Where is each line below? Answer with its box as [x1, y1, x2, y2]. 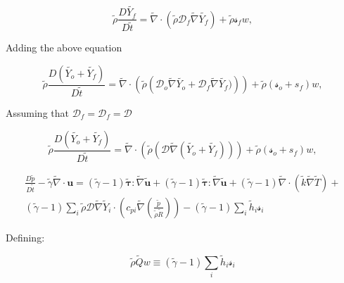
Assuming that [6, 106, 69, 120]
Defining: [6, 229, 45, 244]
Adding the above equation [6, 40, 122, 55]
